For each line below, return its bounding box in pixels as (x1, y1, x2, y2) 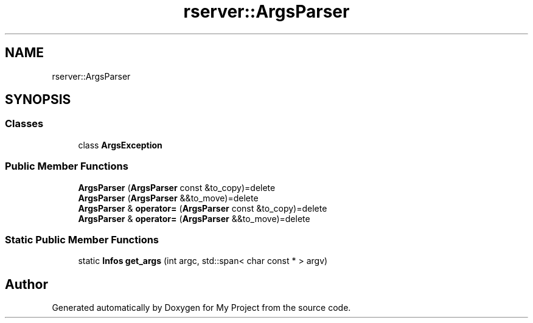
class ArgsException (78, 139, 162, 150)
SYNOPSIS (5, 92, 71, 108)
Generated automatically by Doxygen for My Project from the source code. (52, 302, 351, 313)
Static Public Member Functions (5, 233, 159, 246)
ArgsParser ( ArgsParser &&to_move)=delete (78, 192, 259, 203)
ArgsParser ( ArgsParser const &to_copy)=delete (78, 182, 276, 193)
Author (5, 276, 48, 292)
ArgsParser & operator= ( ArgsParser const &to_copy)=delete (78, 203, 327, 214)
